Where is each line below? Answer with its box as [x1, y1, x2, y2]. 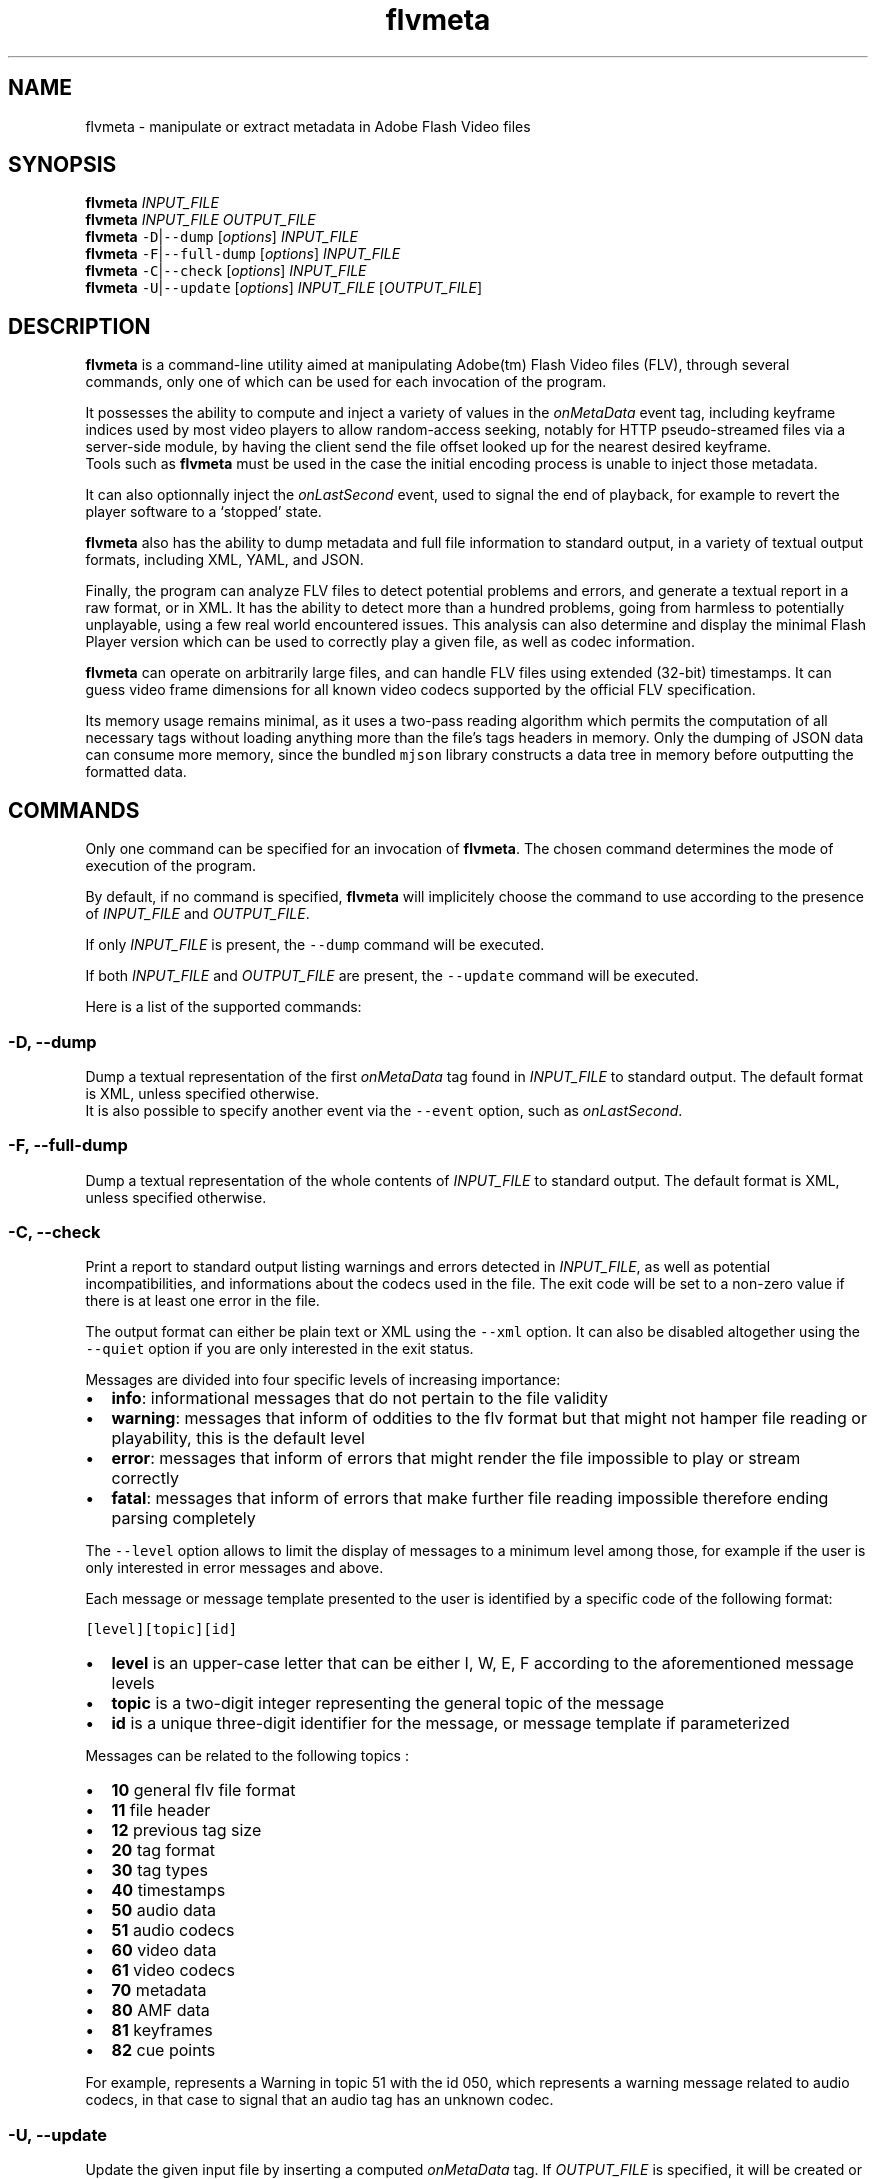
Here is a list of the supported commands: [85, 998, 362, 1016]
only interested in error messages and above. [85, 1559, 384, 1577]
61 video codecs [111, 1960, 235, 1981]
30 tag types [111, 1860, 208, 1881]
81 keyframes [111, 2020, 213, 2041]
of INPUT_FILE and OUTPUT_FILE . [85, 905, 310, 923]
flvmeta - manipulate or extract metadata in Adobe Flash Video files [85, 117, 531, 135]
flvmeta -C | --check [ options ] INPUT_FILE [85, 262, 367, 280]
